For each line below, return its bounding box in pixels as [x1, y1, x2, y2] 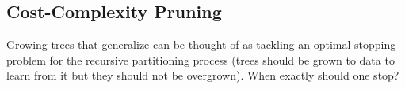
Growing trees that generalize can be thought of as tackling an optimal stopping [6, 36, 396, 53]
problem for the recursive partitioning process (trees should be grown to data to [6, 51, 395, 68]
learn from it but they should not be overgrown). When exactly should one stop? [6, 67, 399, 83]
